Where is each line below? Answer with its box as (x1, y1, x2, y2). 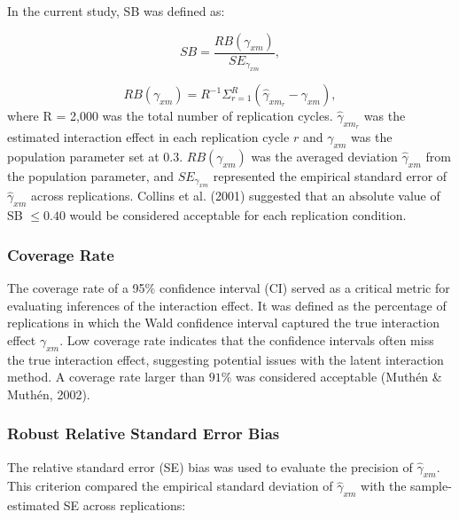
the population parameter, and (7, 167, 174, 185)
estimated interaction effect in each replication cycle (7, 128, 290, 146)
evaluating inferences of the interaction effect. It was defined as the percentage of (7, 295, 447, 314)
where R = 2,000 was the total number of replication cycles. (7, 106, 333, 125)
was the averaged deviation (251, 147, 398, 166)
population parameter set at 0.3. (7, 147, 183, 166)
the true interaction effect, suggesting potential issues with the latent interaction (7, 350, 444, 368)
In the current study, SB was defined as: (7, 2, 225, 20)
